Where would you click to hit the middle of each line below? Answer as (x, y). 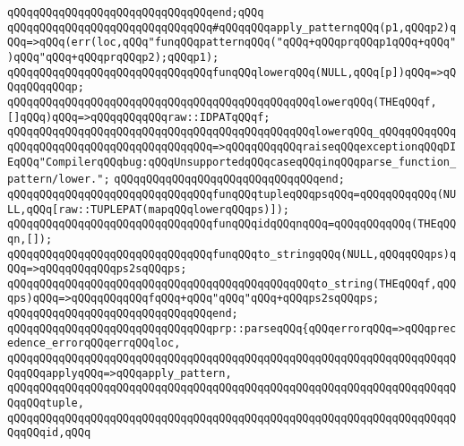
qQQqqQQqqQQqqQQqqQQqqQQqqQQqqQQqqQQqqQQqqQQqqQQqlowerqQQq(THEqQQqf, (222, 102)
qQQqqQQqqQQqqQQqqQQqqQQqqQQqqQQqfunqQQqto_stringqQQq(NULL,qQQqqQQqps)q (232, 254)
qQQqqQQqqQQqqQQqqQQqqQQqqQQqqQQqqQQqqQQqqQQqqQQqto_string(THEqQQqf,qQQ (232, 283)
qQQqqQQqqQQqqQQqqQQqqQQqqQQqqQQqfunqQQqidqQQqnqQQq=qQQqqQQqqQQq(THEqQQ (232, 224)
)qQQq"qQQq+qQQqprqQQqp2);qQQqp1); (113, 57)
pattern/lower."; (59, 180)
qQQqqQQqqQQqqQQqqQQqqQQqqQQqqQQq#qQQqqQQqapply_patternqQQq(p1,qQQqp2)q (232, 27)
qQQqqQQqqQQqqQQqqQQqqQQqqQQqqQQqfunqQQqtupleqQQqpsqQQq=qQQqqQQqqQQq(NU (232, 194)
